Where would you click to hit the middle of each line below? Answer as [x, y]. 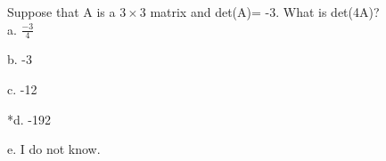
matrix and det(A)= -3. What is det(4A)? [265, 12]
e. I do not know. [54, 149]
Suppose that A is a [62, 12]
